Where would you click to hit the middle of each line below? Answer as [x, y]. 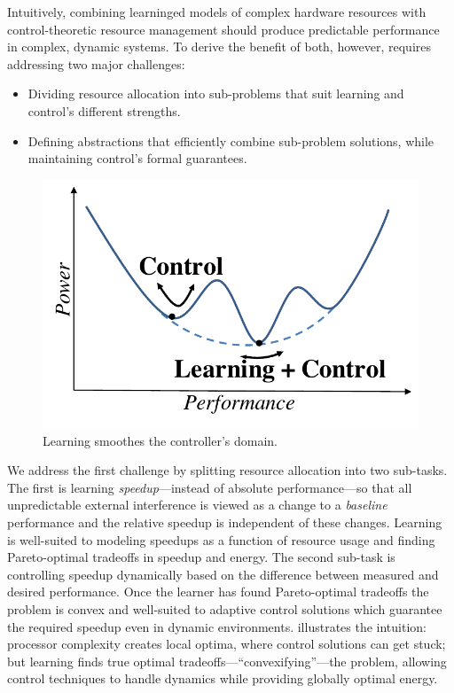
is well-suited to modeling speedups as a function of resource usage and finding [221, 539]
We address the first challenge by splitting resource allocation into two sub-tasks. [227, 470]
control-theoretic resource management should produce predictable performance [223, 29]
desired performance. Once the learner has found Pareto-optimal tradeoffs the [218, 592]
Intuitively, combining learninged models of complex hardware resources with [217, 12]
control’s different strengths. [104, 110]
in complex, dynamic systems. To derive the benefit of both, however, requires [219, 47]
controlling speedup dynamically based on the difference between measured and [223, 574]
